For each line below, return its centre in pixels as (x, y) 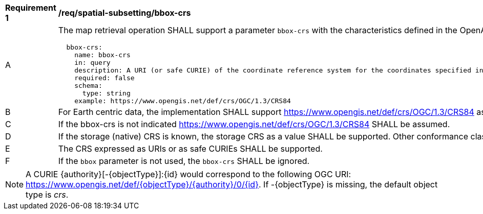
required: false (104, 78)
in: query (92, 63)
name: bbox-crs (102, 55)
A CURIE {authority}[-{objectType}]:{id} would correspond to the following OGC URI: (188, 174)
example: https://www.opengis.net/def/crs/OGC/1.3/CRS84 (183, 101)
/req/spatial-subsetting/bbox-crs (124, 13)
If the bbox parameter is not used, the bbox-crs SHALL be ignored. (184, 161)
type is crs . (47, 195)
